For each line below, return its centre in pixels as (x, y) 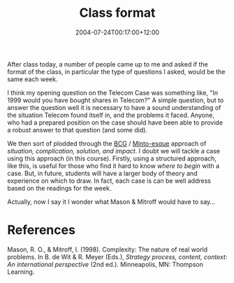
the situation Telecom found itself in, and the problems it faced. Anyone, (111, 115)
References (41, 230)
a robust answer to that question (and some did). (78, 130)
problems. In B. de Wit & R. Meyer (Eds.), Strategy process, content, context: (117, 256)
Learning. (21, 272)
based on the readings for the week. (59, 188)
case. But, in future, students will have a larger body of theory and (102, 173)
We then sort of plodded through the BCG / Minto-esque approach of (107, 143)
